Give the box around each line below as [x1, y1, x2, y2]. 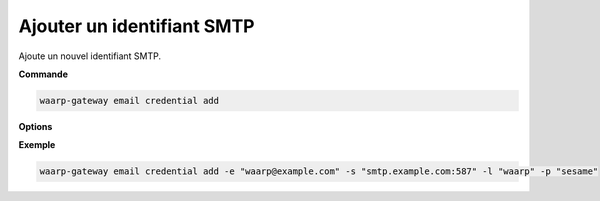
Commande [18, 68, 69, 80]
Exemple [18, 139, 56, 151]
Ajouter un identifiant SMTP [18, 15, 255, 37]
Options [18, 120, 53, 132]
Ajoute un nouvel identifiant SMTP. [18, 50, 162, 62]
